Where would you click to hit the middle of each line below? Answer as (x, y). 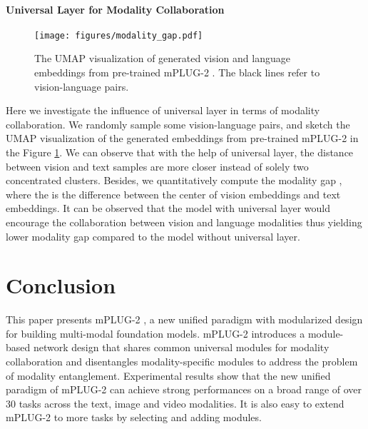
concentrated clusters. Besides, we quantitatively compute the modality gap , (174, 180)
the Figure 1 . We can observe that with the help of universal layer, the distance (180, 152)
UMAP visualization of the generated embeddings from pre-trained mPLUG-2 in (182, 138)
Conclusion (61, 285)
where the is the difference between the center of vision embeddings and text (173, 194)
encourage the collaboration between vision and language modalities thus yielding (184, 222)
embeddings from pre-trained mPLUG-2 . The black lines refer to (177, 72)
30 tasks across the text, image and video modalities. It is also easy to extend (175, 403)
